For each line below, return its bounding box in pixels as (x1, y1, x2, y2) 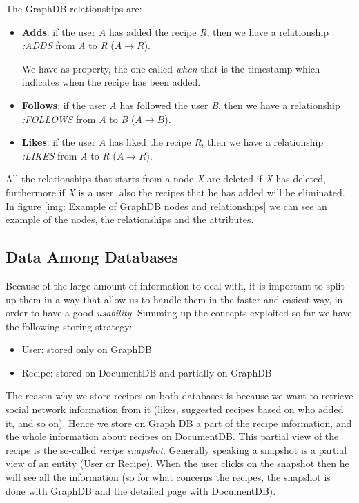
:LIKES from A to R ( (21, 148, 117, 162)
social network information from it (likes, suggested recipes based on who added (6, 402, 344, 417)
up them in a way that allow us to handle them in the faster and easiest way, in (6, 292, 343, 306)
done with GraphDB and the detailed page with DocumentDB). (6, 483, 276, 497)
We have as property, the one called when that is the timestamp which (21, 61, 320, 75)
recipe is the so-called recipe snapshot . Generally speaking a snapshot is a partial (6, 442, 347, 457)
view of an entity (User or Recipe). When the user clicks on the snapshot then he (6, 456, 349, 471)
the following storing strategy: (6, 319, 133, 333)
